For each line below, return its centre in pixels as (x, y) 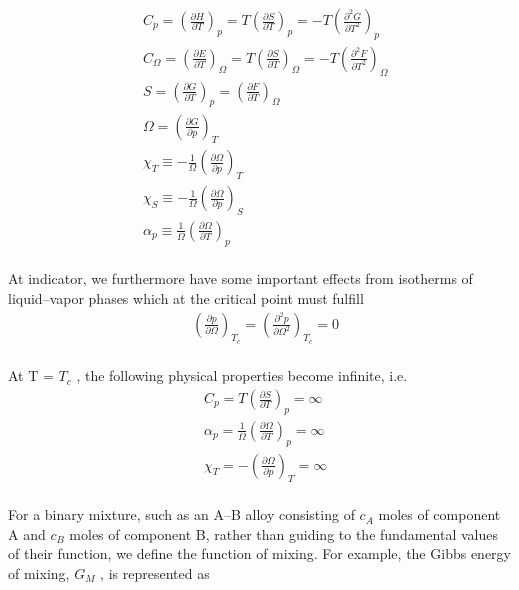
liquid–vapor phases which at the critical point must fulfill (186, 297)
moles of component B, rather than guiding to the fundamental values (283, 533)
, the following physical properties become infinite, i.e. (242, 375)
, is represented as (155, 572)
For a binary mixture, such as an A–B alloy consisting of (181, 514)
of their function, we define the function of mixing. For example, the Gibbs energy (259, 553)
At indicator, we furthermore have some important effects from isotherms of (240, 278)
